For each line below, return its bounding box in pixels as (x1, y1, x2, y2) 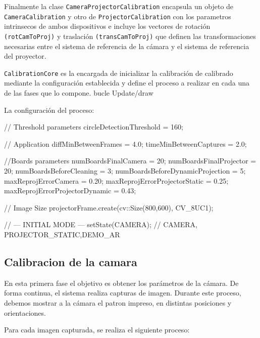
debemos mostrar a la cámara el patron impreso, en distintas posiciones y (4, 297, 232, 308)
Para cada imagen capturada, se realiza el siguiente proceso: (4, 324, 190, 335)
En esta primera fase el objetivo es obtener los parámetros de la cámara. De (4, 277, 239, 288)
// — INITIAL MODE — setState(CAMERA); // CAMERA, (4, 219, 197, 230)
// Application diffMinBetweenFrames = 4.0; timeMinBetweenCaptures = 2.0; (4, 138, 247, 149)
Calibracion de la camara (4, 254, 137, 269)
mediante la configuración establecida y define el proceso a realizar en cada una (4, 77, 250, 88)
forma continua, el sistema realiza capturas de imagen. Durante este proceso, (4, 287, 241, 298)
